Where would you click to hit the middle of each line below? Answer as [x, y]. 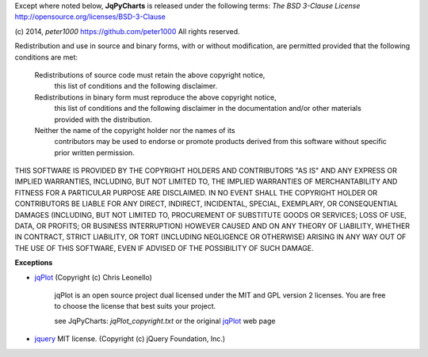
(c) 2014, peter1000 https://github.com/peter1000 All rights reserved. [128, 31]
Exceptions [34, 263]
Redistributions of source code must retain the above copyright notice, [150, 74]
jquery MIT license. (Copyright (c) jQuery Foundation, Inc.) [130, 339]
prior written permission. [94, 152]
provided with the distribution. [103, 120]
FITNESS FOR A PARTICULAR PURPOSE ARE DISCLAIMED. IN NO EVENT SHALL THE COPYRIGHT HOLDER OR [196, 192]
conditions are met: [46, 57]
